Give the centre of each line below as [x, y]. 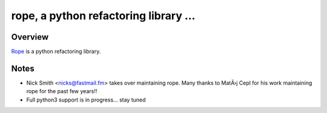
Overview [30, 37]
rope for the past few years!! [62, 91]
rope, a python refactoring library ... [103, 16]
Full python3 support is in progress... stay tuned [86, 100]
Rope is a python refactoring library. [56, 52]
